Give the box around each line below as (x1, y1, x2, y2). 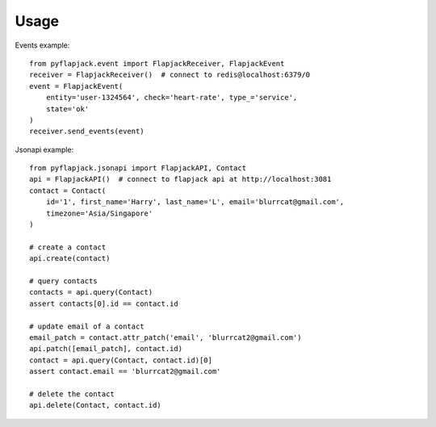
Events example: (15, 40, 70, 50)
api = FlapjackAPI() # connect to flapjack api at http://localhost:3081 (29, 174, 332, 184)
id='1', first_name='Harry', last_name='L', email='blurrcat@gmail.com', (45, 198, 345, 207)
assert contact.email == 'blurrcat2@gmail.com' (29, 367, 221, 376)
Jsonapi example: (15, 144, 74, 154)
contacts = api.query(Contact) (29, 287, 153, 297)
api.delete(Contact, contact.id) (29, 400, 161, 410)
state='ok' (45, 104, 90, 113)
